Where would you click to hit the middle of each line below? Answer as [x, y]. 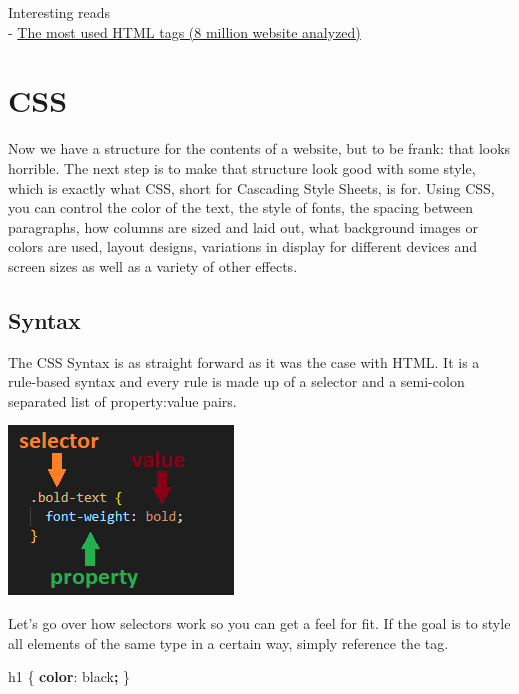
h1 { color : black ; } [69, 676]
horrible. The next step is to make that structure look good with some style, [242, 167]
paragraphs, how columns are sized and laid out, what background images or [243, 226]
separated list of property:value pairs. [122, 400]
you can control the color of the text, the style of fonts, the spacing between [240, 207]
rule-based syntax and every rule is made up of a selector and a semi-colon [236, 381]
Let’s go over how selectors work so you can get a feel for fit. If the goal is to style [259, 623]
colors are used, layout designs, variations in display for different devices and [242, 246]
